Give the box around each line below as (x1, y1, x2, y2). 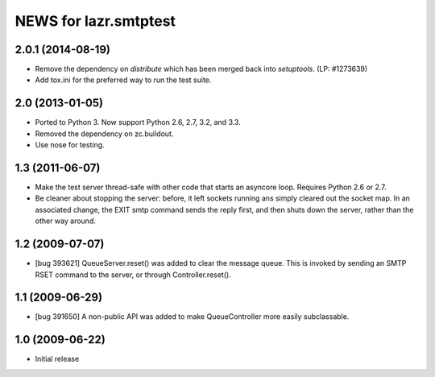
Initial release (35, 354, 80, 364)
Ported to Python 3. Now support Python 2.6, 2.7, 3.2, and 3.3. (35, 118, 241, 127)
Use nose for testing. (35, 140, 105, 150)
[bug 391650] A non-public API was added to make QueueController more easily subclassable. (35, 312, 350, 321)
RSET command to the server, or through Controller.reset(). (35, 270, 231, 280)
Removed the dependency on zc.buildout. (35, 129, 174, 139)
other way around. (35, 216, 96, 226)
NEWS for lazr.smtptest (14, 12, 176, 30)
